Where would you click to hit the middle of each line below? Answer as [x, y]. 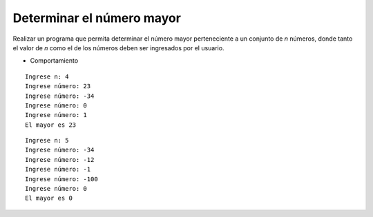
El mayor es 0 [49, 198]
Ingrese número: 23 [58, 86]
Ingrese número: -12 [60, 159]
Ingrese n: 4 [47, 76]
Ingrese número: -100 [61, 179]
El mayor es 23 [51, 125]
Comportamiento [54, 61]
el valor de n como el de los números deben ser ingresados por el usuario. [118, 48]
